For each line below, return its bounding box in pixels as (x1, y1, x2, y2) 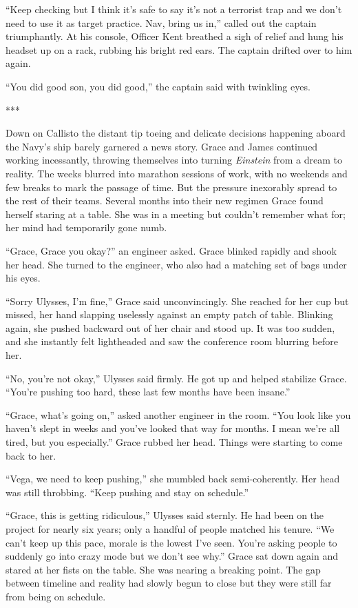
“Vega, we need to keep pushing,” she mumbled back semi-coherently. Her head (6, 471, 340, 486)
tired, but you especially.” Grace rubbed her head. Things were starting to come (6, 435, 343, 449)
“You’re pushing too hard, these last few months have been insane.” (6, 384, 291, 399)
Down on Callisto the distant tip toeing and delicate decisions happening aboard (6, 126, 346, 140)
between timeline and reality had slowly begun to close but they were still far (6, 576, 332, 590)
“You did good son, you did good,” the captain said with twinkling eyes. (6, 79, 310, 93)
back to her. (6, 448, 56, 462)
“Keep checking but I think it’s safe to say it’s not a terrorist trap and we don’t (6, 2, 342, 16)
